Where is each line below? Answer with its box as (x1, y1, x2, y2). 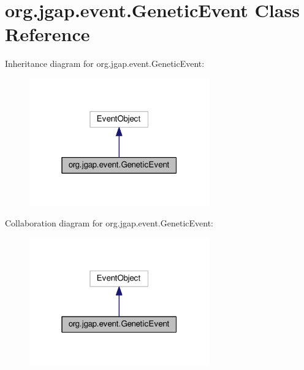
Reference (5, 21, 90, 47)
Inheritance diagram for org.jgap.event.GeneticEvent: (5, 57, 205, 70)
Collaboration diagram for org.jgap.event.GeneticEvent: (5, 217, 214, 229)
